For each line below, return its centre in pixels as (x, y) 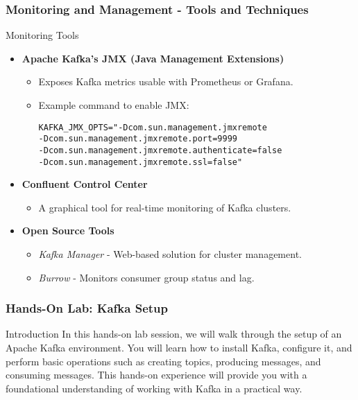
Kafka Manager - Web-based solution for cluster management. (170, 254)
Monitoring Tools (42, 35)
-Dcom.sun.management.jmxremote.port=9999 (138, 139)
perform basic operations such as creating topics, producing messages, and (163, 361)
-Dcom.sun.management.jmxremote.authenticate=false (160, 150)
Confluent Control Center (85, 184)
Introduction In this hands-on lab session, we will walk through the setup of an (174, 334)
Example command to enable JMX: (114, 105)
